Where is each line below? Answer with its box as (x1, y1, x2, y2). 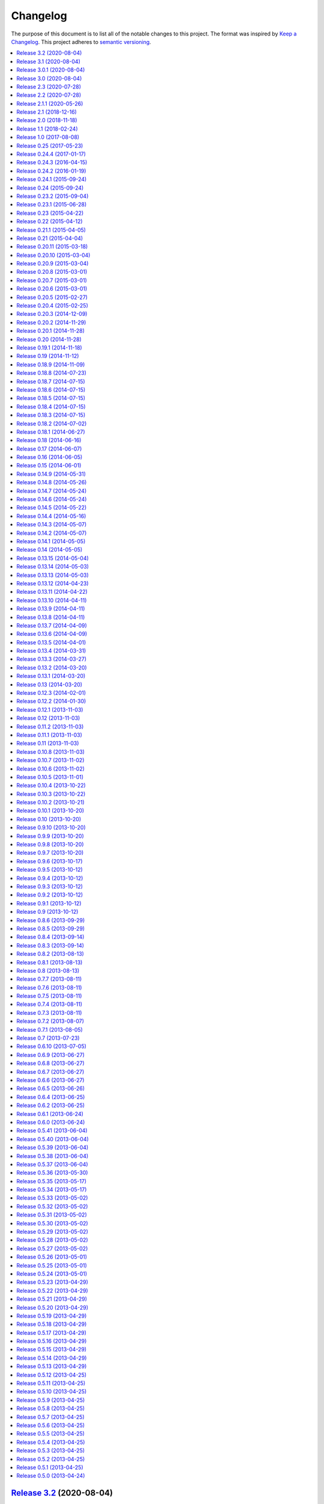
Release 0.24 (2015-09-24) (16, 184, 84, 191)
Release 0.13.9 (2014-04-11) (16, 605, 85, 612)
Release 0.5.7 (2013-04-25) (16, 1413, 85, 1420)
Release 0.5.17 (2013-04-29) (16, 1329, 87, 1336)
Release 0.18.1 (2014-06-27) (16, 428, 85, 436)
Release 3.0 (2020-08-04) (16, 75, 82, 82)
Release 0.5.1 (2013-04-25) (16, 1464, 83, 1471)
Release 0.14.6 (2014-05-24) (16, 496, 87, 503)
